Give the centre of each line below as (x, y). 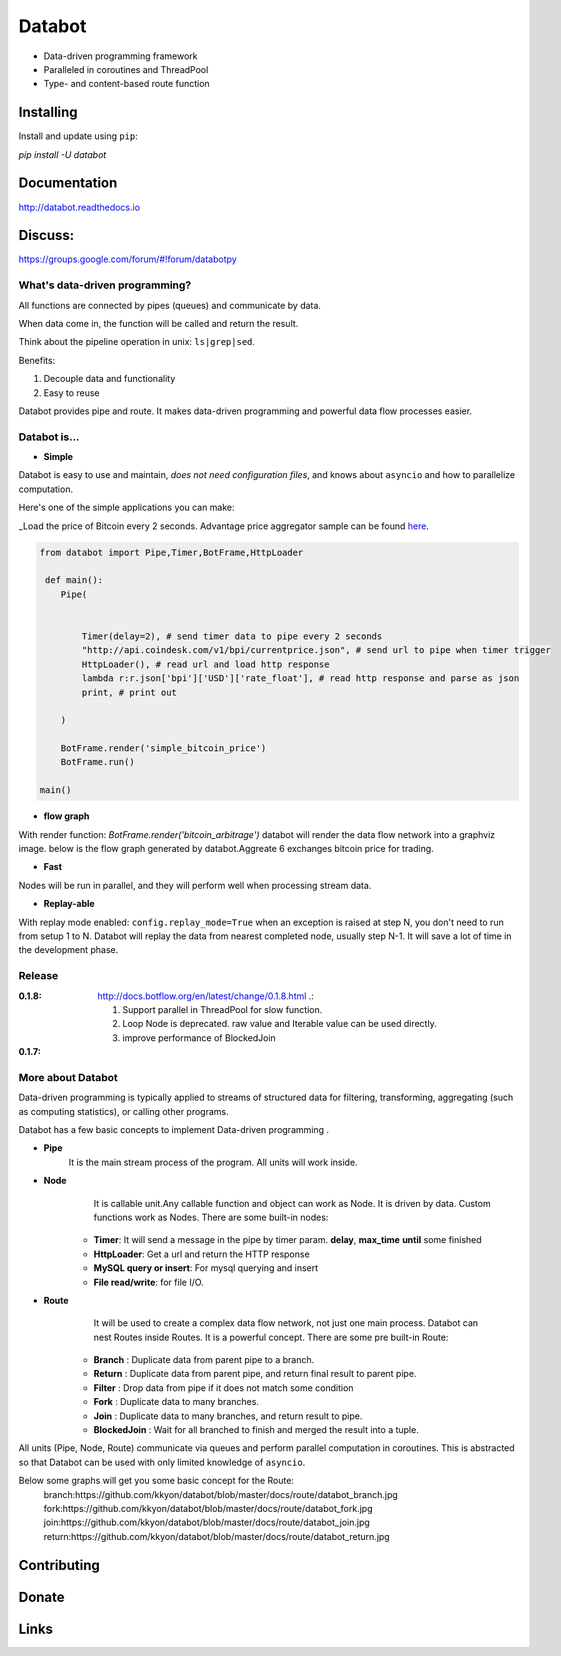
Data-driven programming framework (120, 56)
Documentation (68, 183)
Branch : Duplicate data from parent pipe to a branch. (204, 1360)
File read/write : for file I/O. (148, 1282)
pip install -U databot (62, 154)
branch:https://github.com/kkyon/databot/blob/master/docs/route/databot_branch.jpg (221, 1494)
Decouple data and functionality (109, 379)
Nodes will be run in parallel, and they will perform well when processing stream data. (195, 885)
